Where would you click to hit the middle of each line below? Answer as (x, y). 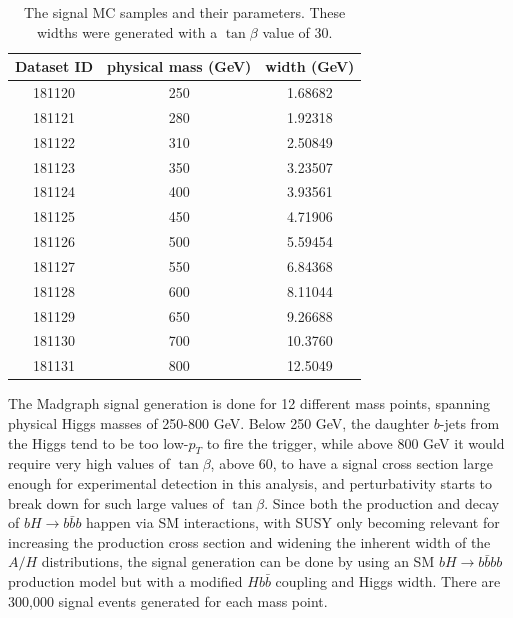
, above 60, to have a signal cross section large (351, 463)
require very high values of (89, 463)
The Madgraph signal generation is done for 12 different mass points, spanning (249, 403)
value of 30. (297, 31)
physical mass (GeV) (179, 66)
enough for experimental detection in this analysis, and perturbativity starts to (250, 482)
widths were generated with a (127, 31)
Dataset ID (54, 66)
